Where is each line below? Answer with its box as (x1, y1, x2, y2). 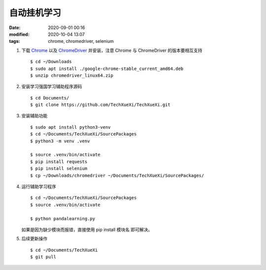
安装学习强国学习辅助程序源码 (21, 84, 82, 90)
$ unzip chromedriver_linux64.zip (30, 72, 113, 78)
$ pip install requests (30, 159, 88, 165)
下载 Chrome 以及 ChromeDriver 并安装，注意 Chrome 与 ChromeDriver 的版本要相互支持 (21, 47, 202, 53)
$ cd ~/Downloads (30, 59, 72, 65)
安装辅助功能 (21, 113, 48, 119)
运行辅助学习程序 (21, 183, 56, 189)
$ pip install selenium (30, 166, 88, 171)
